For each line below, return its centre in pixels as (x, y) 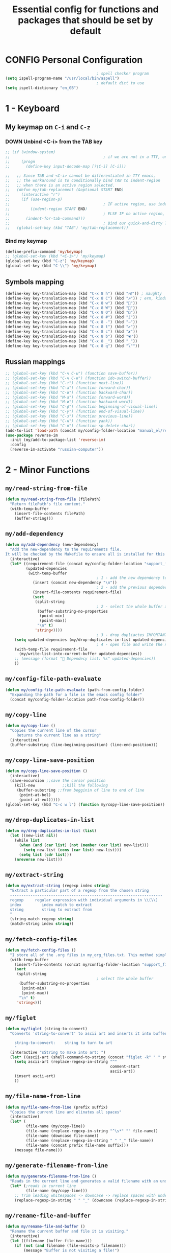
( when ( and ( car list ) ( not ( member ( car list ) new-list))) (84, 845)
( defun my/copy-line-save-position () (46, 771)
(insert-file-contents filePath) (50, 514)
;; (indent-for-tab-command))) (45, 218)
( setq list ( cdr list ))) (45, 854)
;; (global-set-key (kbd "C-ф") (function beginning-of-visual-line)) (82, 407)
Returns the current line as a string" (59, 735)
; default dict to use (120, 83)
